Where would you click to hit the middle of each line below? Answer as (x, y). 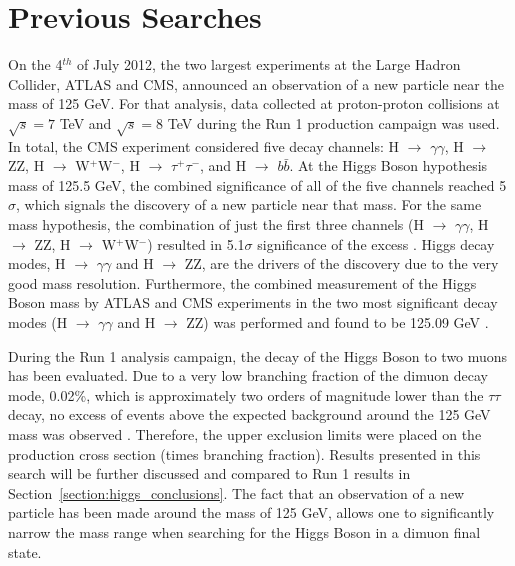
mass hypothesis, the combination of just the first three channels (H (216, 224)
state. (25, 551)
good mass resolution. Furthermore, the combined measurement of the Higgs (242, 282)
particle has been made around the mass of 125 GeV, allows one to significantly (251, 512)
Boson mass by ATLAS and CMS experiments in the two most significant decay (253, 302)
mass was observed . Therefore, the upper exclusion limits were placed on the (245, 433)
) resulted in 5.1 (196, 243)
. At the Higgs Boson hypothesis (388, 165)
